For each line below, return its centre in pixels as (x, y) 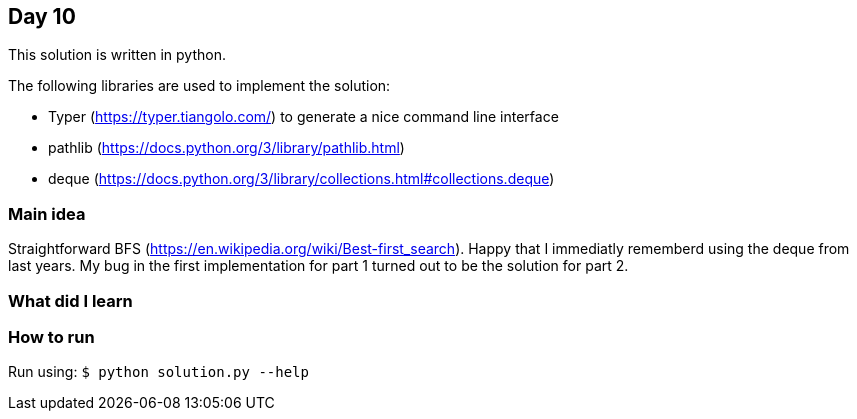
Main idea (47, 213)
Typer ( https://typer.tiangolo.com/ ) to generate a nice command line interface (303, 117)
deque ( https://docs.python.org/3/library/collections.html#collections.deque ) (301, 179)
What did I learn (70, 300)
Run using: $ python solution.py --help (158, 372)
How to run (51, 336)
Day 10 (42, 16)
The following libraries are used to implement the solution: (199, 86)
